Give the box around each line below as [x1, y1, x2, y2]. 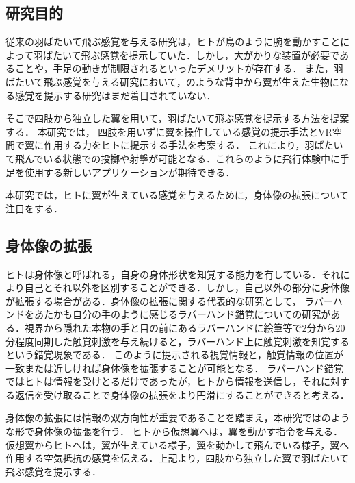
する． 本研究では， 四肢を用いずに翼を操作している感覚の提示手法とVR [5, 124, 332, 138]
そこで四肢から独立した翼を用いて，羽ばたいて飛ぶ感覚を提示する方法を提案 [5, 111, 350, 125]
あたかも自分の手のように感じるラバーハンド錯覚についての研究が [34, 307, 331, 321]
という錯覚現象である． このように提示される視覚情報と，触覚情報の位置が [5, 347, 343, 362]
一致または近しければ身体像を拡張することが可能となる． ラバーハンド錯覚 [5, 360, 343, 375]
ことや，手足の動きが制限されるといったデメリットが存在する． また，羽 [14, 61, 343, 75]
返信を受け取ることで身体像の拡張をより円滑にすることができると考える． [14, 387, 350, 401]
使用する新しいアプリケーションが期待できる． [24, 164, 235, 179]
